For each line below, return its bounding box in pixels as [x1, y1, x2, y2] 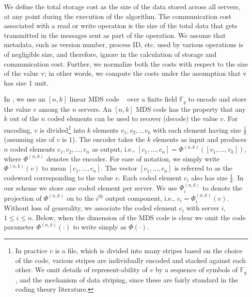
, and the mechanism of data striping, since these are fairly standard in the [15, 274, 238, 284]
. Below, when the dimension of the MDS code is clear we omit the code [31, 212, 246, 222]
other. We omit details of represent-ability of [15, 264, 148, 275]
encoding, [4, 124, 32, 135]
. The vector [101, 163, 138, 173]
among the [38, 104, 70, 114]
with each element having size [153, 124, 241, 135]
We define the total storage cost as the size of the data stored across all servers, [4, 1, 240, 11]
